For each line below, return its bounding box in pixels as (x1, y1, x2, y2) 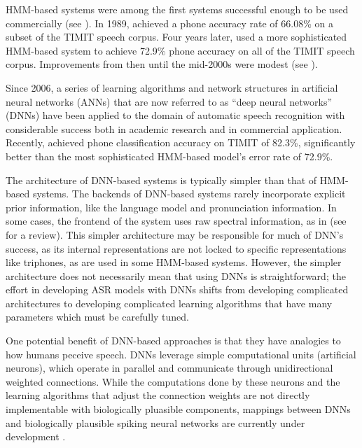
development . (6, 429, 66, 444)
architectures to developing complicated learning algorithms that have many (6, 295, 333, 310)
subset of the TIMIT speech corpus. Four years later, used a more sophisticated (6, 29, 347, 44)
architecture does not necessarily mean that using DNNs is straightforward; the (6, 268, 346, 283)
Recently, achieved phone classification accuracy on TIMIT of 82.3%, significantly (6, 135, 356, 150)
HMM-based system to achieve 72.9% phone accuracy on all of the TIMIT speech (6, 43, 355, 57)
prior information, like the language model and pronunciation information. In (6, 199, 337, 214)
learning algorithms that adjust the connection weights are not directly (6, 388, 310, 402)
